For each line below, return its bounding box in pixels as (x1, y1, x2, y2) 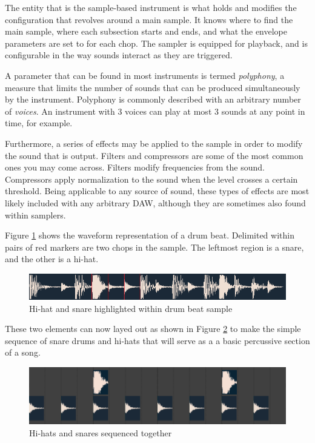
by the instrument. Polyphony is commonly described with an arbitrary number (5, 93, 301, 106)
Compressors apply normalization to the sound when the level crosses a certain (5, 172, 298, 185)
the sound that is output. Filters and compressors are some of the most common (5, 149, 303, 161)
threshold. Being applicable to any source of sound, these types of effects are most (5, 184, 310, 197)
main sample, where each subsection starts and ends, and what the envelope (5, 25, 288, 38)
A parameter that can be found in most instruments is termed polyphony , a (5, 69, 285, 81)
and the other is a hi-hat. (5, 252, 99, 265)
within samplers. (5, 208, 66, 221)
